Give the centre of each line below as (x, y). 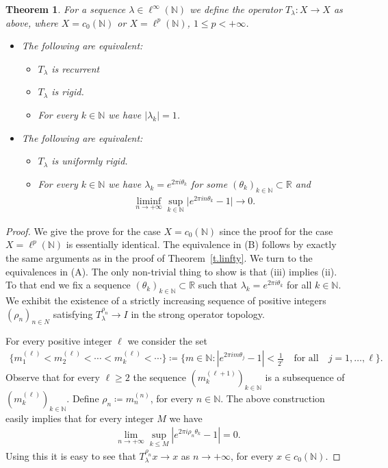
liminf (149, 201)
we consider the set (167, 341)
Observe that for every (53, 377)
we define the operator (236, 9)
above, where (32, 22)
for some (209, 183)
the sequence (159, 377)
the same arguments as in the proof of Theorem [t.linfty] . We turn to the (159, 258)
